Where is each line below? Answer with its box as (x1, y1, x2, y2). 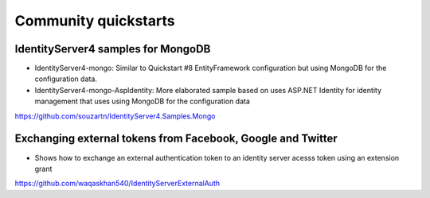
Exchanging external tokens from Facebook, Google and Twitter (14, 132, 338, 146)
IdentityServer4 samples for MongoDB (14, 42, 211, 56)
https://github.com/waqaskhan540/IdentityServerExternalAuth (14, 179, 221, 188)
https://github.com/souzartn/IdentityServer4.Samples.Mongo (14, 111, 216, 121)
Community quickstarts (14, 12, 175, 29)
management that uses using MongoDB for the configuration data (34, 96, 251, 107)
